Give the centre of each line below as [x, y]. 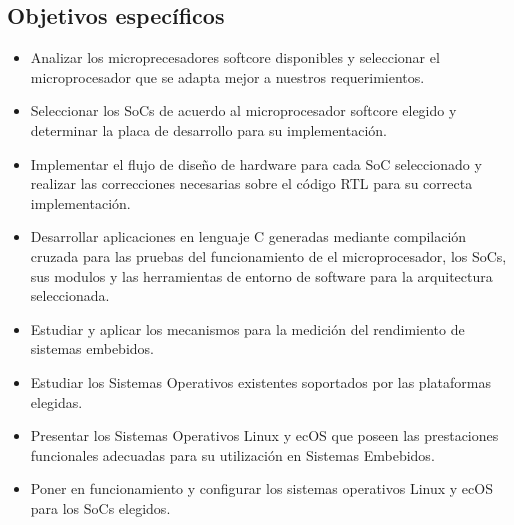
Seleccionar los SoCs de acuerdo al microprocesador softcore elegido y [243, 110]
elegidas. [56, 401]
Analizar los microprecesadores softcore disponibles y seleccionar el [235, 57]
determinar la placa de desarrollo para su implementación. [208, 129]
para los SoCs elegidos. [100, 507]
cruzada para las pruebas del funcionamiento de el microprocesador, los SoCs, [268, 255]
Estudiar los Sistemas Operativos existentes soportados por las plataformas [260, 381]
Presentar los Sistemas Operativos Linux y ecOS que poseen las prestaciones [264, 435]
